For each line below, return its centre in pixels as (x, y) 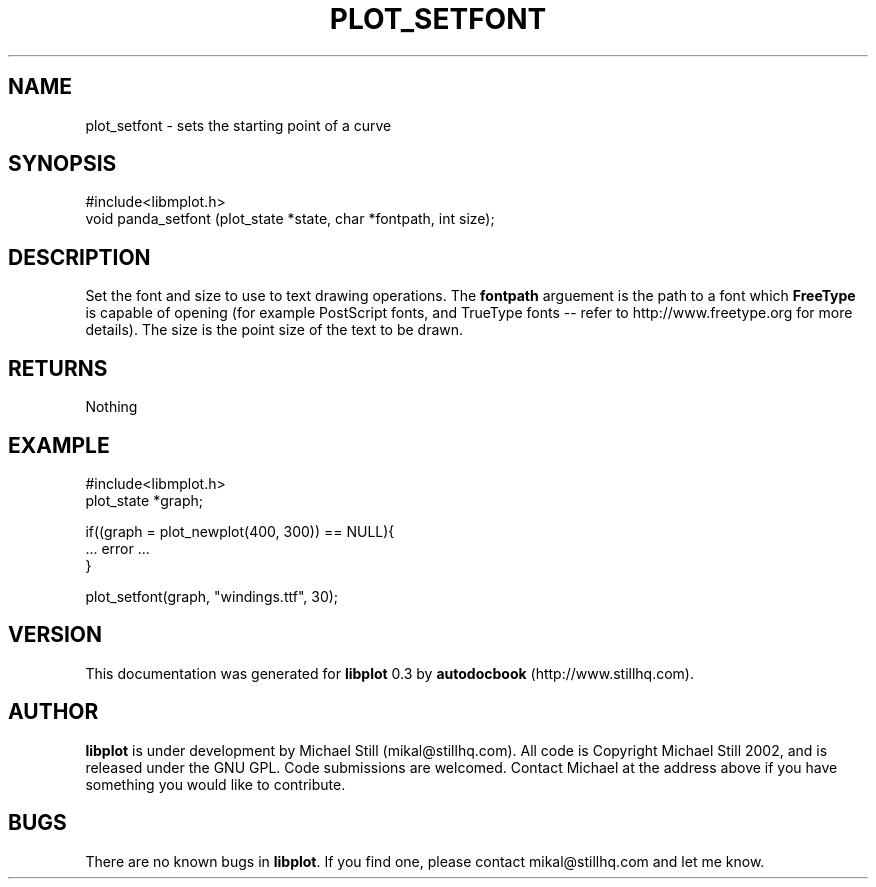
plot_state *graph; (144, 500)
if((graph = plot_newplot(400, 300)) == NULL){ (240, 531)
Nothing (111, 407)
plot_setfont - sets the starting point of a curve (238, 125)
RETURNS (58, 368)
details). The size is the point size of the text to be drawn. (274, 330)
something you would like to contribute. (215, 784)
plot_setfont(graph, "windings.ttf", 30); (212, 596)
